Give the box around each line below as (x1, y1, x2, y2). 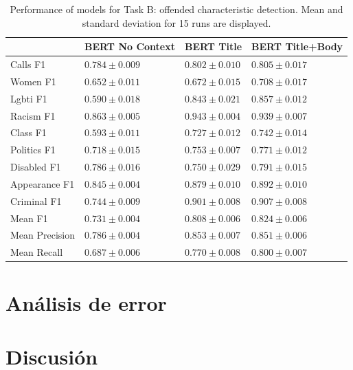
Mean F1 (10, 210, 48, 225)
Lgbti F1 (10, 91, 47, 105)
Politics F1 (10, 142, 56, 157)
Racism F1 (10, 108, 56, 122)
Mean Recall (10, 245, 63, 259)
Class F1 (10, 125, 47, 140)
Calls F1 (10, 57, 46, 72)
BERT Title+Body (251, 39, 343, 54)
